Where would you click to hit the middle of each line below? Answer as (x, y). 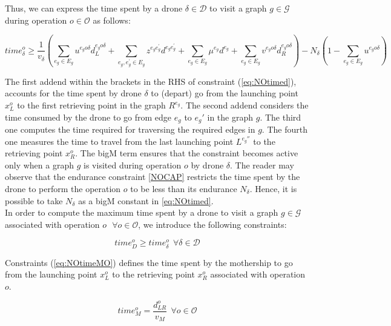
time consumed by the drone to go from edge (88, 117)
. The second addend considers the (245, 105)
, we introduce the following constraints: (212, 224)
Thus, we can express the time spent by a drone (94, 8)
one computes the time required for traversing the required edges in (130, 129)
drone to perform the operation (63, 189)
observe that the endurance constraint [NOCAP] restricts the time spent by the (153, 177)
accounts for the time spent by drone (73, 93)
